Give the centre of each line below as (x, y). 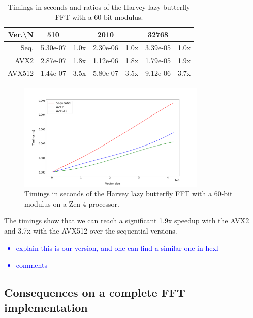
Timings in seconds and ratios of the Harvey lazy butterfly (99, 7)
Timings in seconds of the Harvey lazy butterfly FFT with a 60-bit (129, 194)
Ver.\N (21, 34)
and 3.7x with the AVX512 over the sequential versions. (91, 230)
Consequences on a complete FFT (95, 292)
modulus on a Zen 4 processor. (72, 203)
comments (31, 265)
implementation (46, 307)
